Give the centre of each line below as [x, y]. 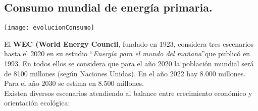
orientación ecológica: [37, 103]
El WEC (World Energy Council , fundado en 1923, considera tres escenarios [129, 43]
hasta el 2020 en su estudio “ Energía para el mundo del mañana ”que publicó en [127, 53]
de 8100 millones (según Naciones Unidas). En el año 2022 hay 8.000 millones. [125, 73]
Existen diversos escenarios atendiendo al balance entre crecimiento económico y [128, 93]
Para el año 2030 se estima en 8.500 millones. [74, 83]
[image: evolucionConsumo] [49, 28]
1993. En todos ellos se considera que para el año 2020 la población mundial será [129, 64]
